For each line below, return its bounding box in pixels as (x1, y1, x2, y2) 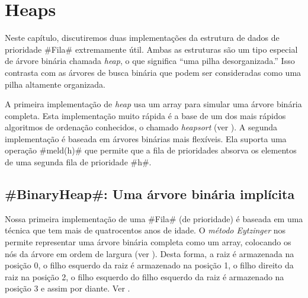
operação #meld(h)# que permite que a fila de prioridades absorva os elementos (5, 144, 297, 156)
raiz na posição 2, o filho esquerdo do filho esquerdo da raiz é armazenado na (5, 270, 284, 283)
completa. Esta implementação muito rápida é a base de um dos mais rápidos (5, 109, 286, 121)
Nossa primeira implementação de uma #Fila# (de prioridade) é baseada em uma (5, 212, 303, 225)
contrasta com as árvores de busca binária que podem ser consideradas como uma (5, 66, 301, 78)
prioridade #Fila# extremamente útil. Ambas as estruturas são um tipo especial (5, 43, 298, 55)
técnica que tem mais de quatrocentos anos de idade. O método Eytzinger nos (5, 224, 286, 236)
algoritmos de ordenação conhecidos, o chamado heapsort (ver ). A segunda (5, 121, 278, 133)
